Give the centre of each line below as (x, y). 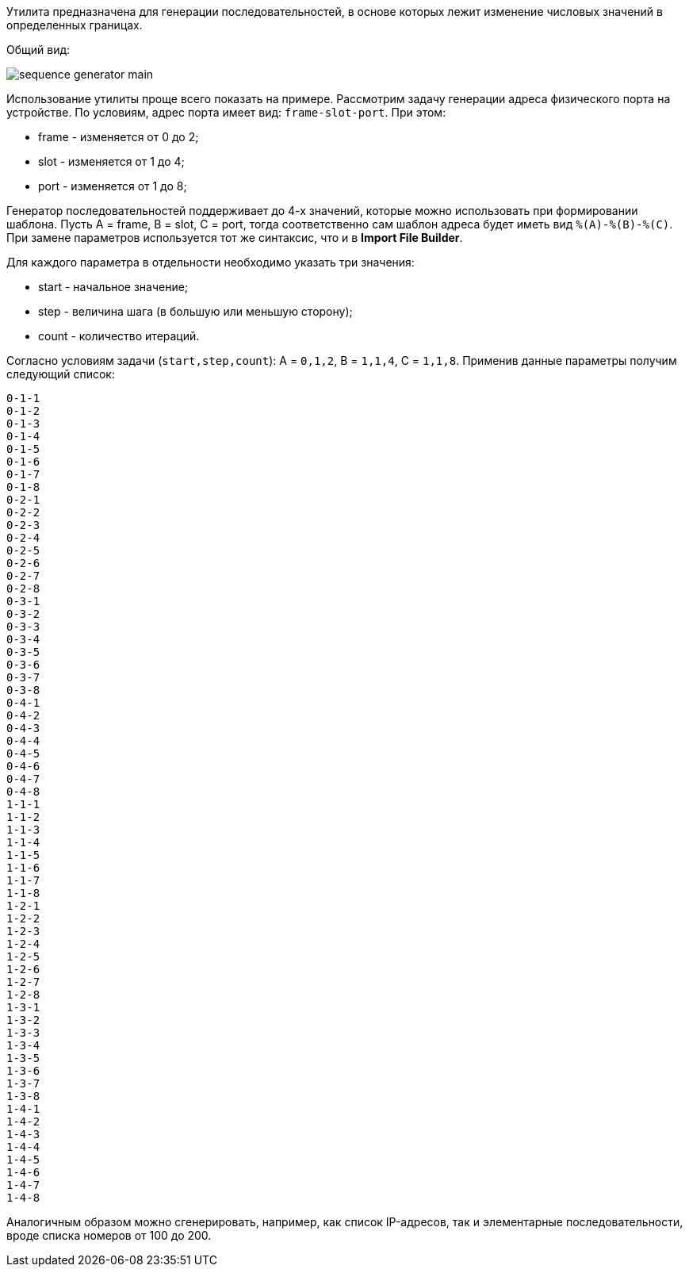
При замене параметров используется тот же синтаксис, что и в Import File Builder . (235, 238)
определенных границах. (75, 25)
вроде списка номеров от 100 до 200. (109, 1235)
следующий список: (61, 374)
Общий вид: (38, 50)
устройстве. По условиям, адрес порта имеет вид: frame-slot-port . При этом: (226, 112)
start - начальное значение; (113, 287)
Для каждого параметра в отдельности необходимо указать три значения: (211, 262)
